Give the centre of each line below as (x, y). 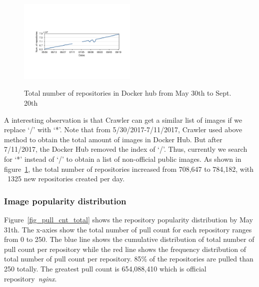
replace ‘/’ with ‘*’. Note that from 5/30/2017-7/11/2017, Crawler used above (123, 129)
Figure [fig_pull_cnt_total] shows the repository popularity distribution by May (128, 220)
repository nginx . (30, 278)
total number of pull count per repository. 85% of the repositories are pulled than (129, 259)
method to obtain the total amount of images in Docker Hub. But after (113, 139)
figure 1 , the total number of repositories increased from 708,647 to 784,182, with (129, 169)
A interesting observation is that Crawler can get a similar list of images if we (123, 119)
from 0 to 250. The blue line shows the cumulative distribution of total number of (129, 239)
